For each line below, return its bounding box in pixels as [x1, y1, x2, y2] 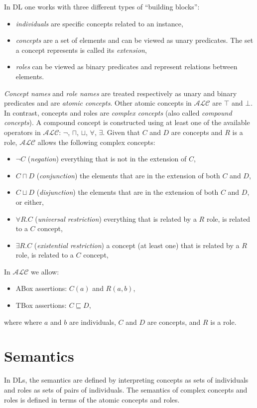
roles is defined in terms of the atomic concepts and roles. [4, 394, 180, 405]
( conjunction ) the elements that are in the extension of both [36, 170, 220, 180]
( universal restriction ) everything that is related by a [35, 213, 197, 224]
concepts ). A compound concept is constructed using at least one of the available [4, 117, 250, 128]
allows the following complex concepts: [37, 136, 155, 147]
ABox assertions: [15, 283, 67, 293]
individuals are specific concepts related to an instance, [15, 18, 183, 28]
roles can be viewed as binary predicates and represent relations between [15, 61, 238, 72]
